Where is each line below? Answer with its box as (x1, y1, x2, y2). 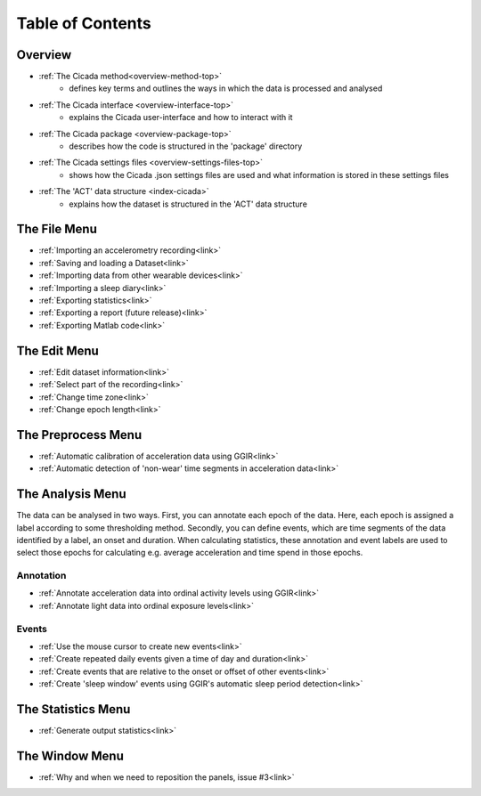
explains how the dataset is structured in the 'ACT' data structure (69, 199, 307, 209)
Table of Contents (16, 13, 151, 33)
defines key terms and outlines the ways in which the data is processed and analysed (69, 83, 383, 93)
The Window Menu (16, 748, 125, 763)
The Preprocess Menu (16, 427, 143, 443)
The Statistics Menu (16, 702, 131, 717)
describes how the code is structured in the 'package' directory (69, 141, 303, 151)
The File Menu (16, 222, 97, 237)
